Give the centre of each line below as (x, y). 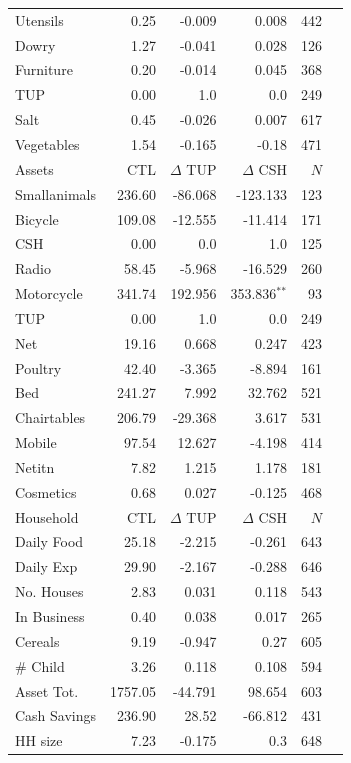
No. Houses (49, 591)
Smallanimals (55, 193)
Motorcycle (49, 293)
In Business (50, 616)
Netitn (35, 466)
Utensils (39, 19)
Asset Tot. (47, 690)
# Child (40, 665)
